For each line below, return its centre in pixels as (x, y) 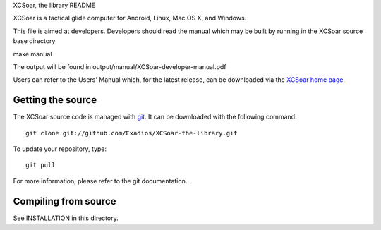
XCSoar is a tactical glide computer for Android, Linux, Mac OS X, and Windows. (130, 18)
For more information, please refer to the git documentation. (100, 181)
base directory (34, 41)
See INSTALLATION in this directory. (66, 218)
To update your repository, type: (60, 149)
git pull (41, 165)
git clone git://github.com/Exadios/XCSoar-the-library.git (132, 133)
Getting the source (55, 100)
